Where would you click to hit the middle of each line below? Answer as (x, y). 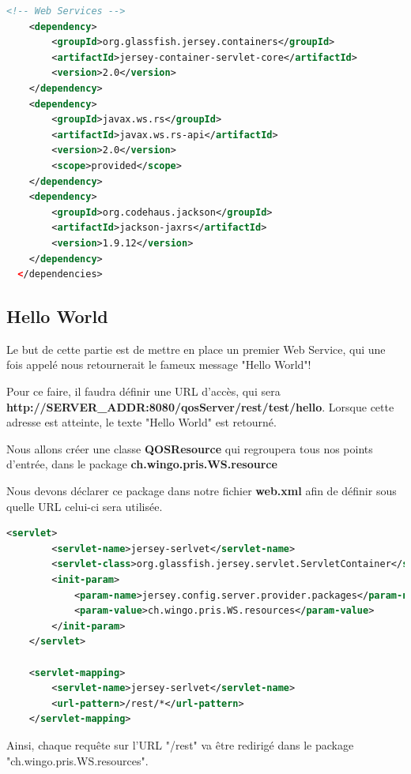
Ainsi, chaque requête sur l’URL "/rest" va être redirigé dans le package (180, 744)
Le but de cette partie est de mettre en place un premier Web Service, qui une (196, 349)
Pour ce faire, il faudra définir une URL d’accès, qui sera (143, 391)
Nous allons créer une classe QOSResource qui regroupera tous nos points (190, 448)
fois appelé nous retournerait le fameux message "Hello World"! (159, 364)
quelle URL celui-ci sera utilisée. (85, 506)
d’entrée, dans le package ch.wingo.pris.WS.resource (142, 464)
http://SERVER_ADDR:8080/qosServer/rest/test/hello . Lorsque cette (200, 406)
